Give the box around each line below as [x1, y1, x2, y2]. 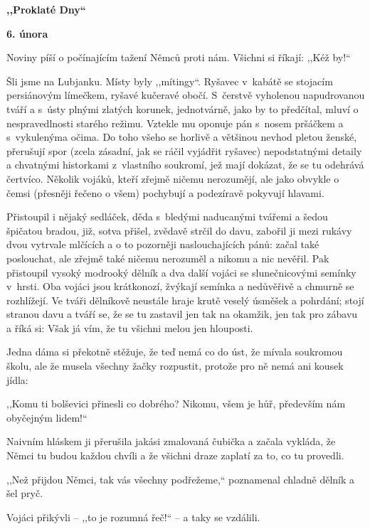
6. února [6, 26, 48, 41]
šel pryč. [6, 486, 43, 501]
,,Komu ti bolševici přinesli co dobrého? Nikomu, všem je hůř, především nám [6, 396, 346, 411]
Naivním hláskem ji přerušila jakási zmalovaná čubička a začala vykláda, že [6, 434, 336, 449]
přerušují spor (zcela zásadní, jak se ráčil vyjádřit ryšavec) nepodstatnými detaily [6, 143, 362, 158]
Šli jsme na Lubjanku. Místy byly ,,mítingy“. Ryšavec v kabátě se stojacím [6, 73, 333, 88]
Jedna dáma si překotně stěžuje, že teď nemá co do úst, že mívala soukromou [6, 344, 343, 359]
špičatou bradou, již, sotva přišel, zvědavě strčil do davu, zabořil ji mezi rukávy [6, 223, 352, 237]
